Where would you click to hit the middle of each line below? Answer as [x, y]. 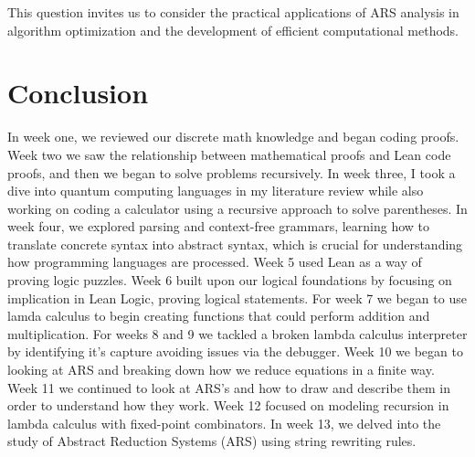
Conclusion [78, 93]
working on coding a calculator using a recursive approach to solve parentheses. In [237, 208]
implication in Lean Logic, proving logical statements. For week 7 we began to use [237, 298]
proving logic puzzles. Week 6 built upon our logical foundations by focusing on [230, 280]
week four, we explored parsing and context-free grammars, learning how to [219, 226]
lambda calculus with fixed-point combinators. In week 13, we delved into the [224, 423]
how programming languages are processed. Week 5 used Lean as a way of [215, 262]
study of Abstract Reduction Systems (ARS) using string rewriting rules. [212, 441]
